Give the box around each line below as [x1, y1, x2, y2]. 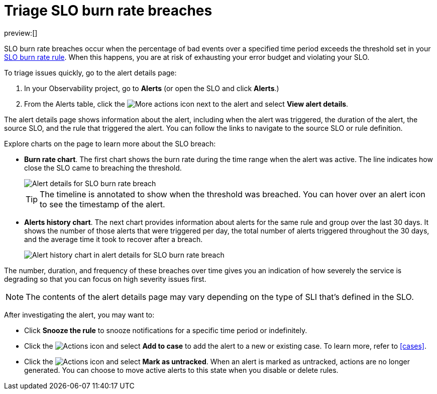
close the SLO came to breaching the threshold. [24, 163, 182, 172]
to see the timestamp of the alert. [40, 199, 165, 209]
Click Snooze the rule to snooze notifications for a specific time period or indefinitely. [24, 326, 307, 335]
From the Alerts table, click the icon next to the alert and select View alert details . [24, 99, 349, 108]
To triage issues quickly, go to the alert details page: [4, 68, 177, 77]
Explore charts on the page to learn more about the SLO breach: [4, 139, 216, 148]
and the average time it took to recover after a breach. [24, 234, 203, 244]
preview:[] [4, 28, 38, 37]
